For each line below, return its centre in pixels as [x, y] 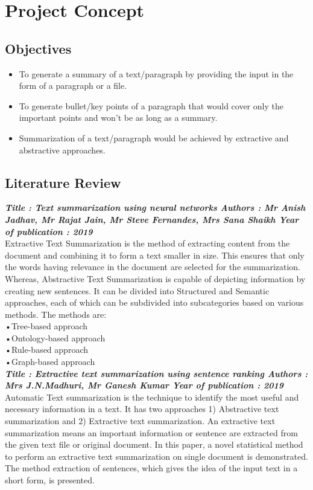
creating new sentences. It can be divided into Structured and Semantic [137, 290]
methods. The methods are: [56, 314]
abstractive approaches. [62, 150]
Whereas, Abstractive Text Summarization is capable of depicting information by [155, 278]
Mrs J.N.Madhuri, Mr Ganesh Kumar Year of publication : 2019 [144, 385]
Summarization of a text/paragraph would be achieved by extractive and [154, 137]
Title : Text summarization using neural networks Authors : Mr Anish [155, 208]
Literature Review [63, 182]
